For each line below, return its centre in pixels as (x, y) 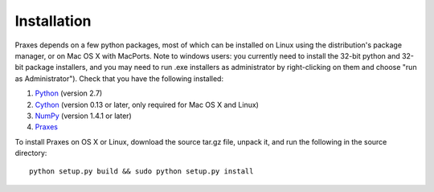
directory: (31, 153)
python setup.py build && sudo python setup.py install (141, 172)
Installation (53, 21)
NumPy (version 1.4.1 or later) (83, 116)
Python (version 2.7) (69, 93)
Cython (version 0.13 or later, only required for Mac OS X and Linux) (147, 104)
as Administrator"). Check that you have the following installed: (119, 78)
